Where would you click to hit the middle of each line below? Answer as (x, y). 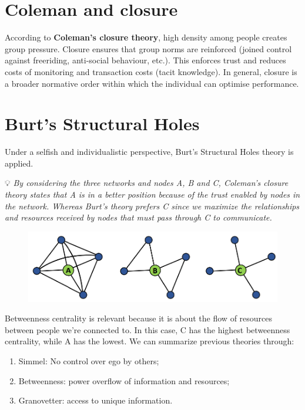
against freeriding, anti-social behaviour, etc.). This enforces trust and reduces (145, 60)
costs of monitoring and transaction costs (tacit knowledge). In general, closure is (151, 71)
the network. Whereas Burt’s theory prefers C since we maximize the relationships (152, 206)
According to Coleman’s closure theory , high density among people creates (146, 37)
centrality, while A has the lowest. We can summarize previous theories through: (150, 341)
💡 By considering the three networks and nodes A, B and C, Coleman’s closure (147, 183)
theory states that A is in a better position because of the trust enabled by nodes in (152, 194)
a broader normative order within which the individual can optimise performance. (152, 83)
